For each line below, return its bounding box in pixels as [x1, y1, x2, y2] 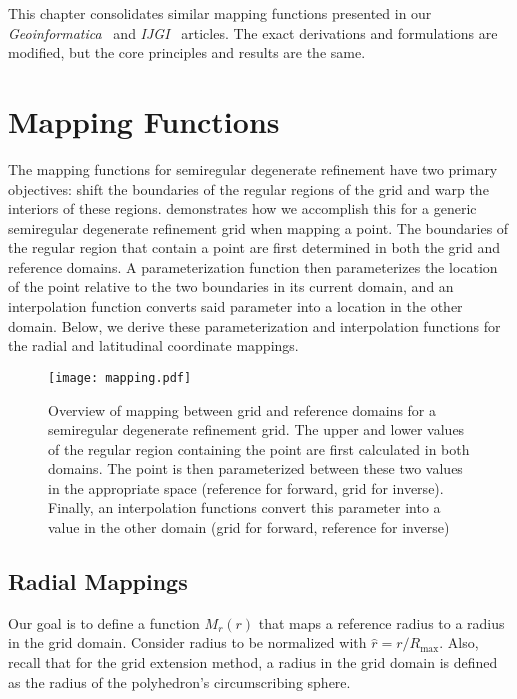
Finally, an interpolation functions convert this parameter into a [48, 497, 441, 518]
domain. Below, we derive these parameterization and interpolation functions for [8, 315, 501, 336]
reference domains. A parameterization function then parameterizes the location [8, 256, 498, 277]
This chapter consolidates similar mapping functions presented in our [8, 3, 432, 23]
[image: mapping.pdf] [48, 370, 192, 385]
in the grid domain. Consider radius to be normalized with [8, 632, 367, 653]
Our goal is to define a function [8, 612, 200, 633]
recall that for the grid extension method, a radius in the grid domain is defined [8, 652, 498, 673]
